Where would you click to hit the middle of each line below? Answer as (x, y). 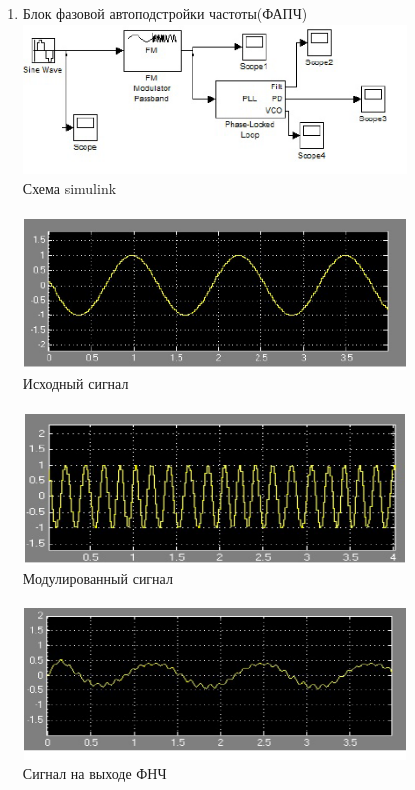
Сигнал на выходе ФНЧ (94, 773)
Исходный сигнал (75, 383)
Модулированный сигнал (97, 578)
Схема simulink (69, 188)
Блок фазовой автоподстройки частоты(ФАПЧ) (165, 13)
